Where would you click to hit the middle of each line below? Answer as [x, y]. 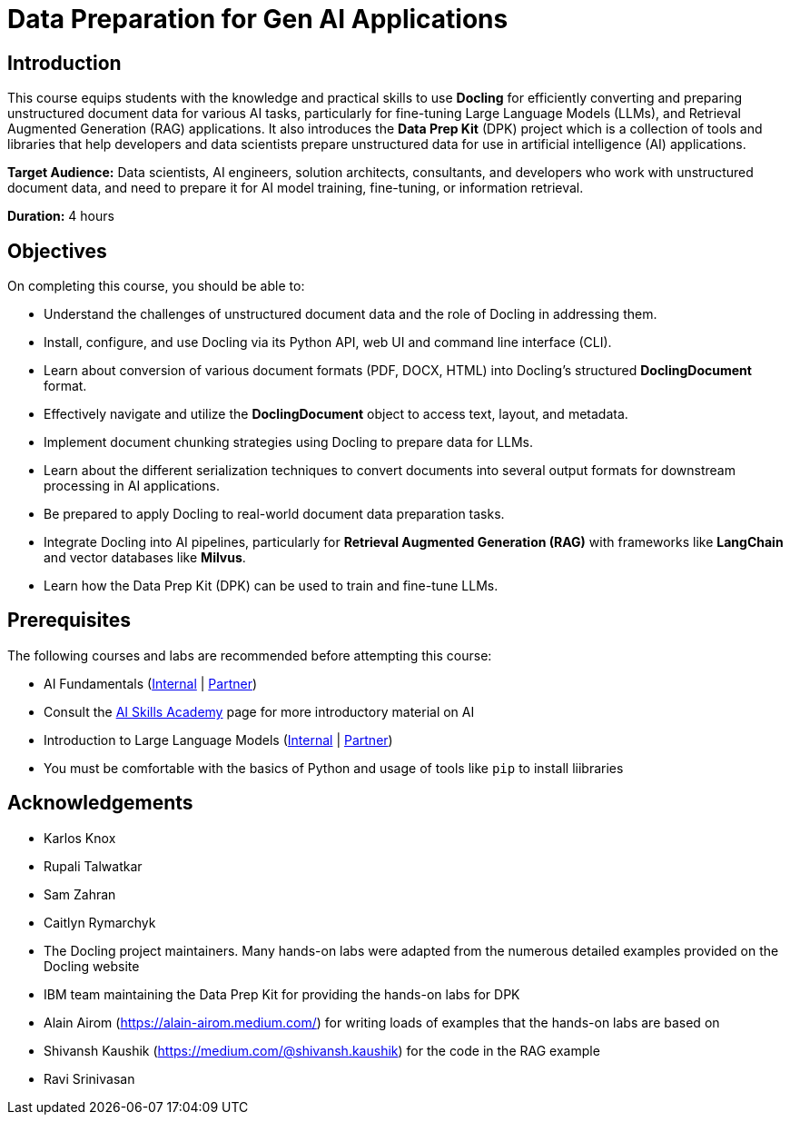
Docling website [92, 966]
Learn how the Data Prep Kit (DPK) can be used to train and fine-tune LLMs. [271, 586]
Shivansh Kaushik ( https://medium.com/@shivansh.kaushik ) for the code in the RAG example [322, 1050]
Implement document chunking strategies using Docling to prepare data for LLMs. [289, 442]
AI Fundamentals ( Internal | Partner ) [151, 683]
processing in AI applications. [132, 486]
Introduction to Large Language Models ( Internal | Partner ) [218, 740]
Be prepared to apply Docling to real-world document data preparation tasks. [274, 514]
